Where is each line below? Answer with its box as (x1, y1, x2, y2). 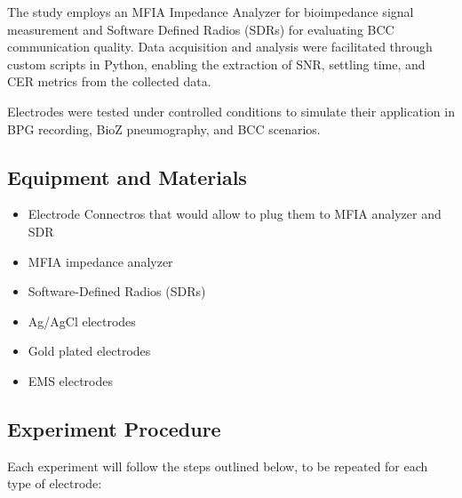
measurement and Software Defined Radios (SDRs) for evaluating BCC (7, 20, 394, 38)
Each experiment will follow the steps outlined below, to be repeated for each (7, 456, 428, 475)
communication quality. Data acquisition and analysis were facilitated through (7, 37, 433, 56)
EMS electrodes (28, 371, 113, 390)
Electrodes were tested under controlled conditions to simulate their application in (7, 101, 455, 120)
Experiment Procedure (7, 414, 221, 442)
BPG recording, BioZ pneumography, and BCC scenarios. (7, 119, 321, 138)
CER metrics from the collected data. (7, 72, 211, 91)
